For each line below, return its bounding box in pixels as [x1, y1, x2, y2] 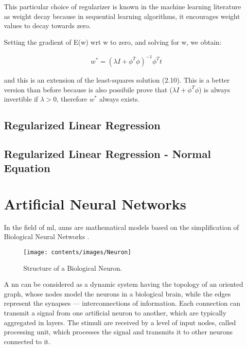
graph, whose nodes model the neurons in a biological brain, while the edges [4, 288, 231, 298]
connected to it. [4, 336, 51, 346]
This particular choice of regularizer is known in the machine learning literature [4, 1, 241, 11]
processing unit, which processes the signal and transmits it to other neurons [4, 327, 233, 337]
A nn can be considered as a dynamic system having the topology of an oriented [4, 279, 243, 289]
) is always [199, 84, 230, 94]
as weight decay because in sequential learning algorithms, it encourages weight [4, 11, 240, 21]
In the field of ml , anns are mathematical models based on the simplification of [4, 222, 239, 232]
